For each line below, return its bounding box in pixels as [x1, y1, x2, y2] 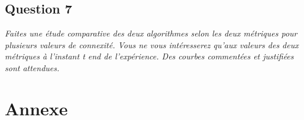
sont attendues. [5, 61, 60, 74]
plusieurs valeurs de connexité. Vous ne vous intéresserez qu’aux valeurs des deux [5, 38, 299, 51]
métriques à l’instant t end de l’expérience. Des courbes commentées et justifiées [5, 50, 294, 62]
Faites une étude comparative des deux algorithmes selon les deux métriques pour [5, 27, 297, 39]
